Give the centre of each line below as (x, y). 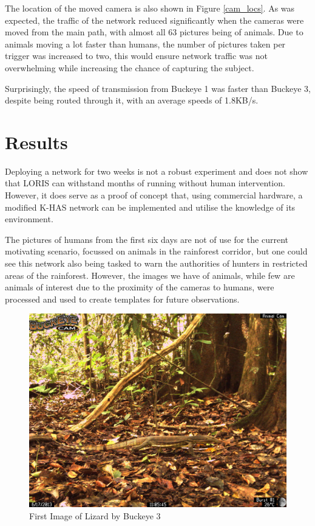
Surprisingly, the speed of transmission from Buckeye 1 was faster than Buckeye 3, (158, 88)
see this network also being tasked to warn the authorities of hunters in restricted (156, 263)
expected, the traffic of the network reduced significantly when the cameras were (154, 20)
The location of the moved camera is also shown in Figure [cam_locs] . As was (150, 8)
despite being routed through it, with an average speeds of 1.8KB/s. (132, 100)
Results (36, 142)
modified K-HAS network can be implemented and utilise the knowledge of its (150, 207)
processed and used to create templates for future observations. (122, 299)
